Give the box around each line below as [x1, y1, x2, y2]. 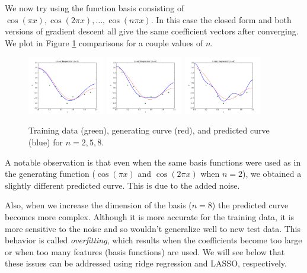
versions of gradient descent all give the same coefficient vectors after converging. [5, 25, 299, 37]
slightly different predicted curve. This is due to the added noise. [5, 179, 240, 191]
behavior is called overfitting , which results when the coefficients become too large [5, 234, 302, 246]
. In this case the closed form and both [151, 13, 292, 26]
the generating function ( [5, 167, 95, 180]
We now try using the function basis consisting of [5, 2, 184, 14]
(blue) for [28, 135, 63, 148]
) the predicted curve [212, 199, 289, 211]
